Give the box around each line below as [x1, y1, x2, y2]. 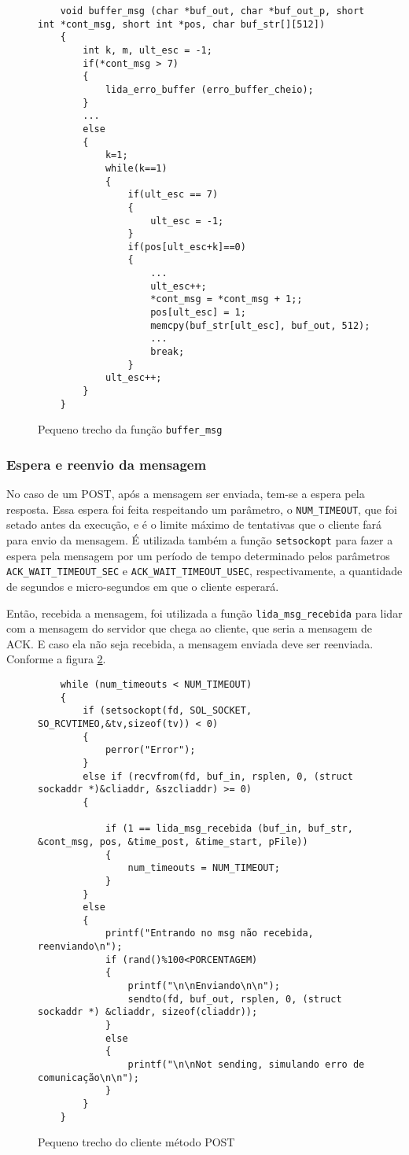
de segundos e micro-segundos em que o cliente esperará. [6, 577, 279, 594]
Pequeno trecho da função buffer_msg [38, 421, 223, 437]
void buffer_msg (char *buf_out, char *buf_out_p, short [60, 6, 365, 17]
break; [150, 346, 185, 358]
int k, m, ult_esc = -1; [83, 44, 212, 56]
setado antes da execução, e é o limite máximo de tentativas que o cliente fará [6, 516, 381, 533]
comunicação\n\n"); [38, 1072, 139, 1083]
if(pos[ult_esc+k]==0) [127, 241, 246, 253]
